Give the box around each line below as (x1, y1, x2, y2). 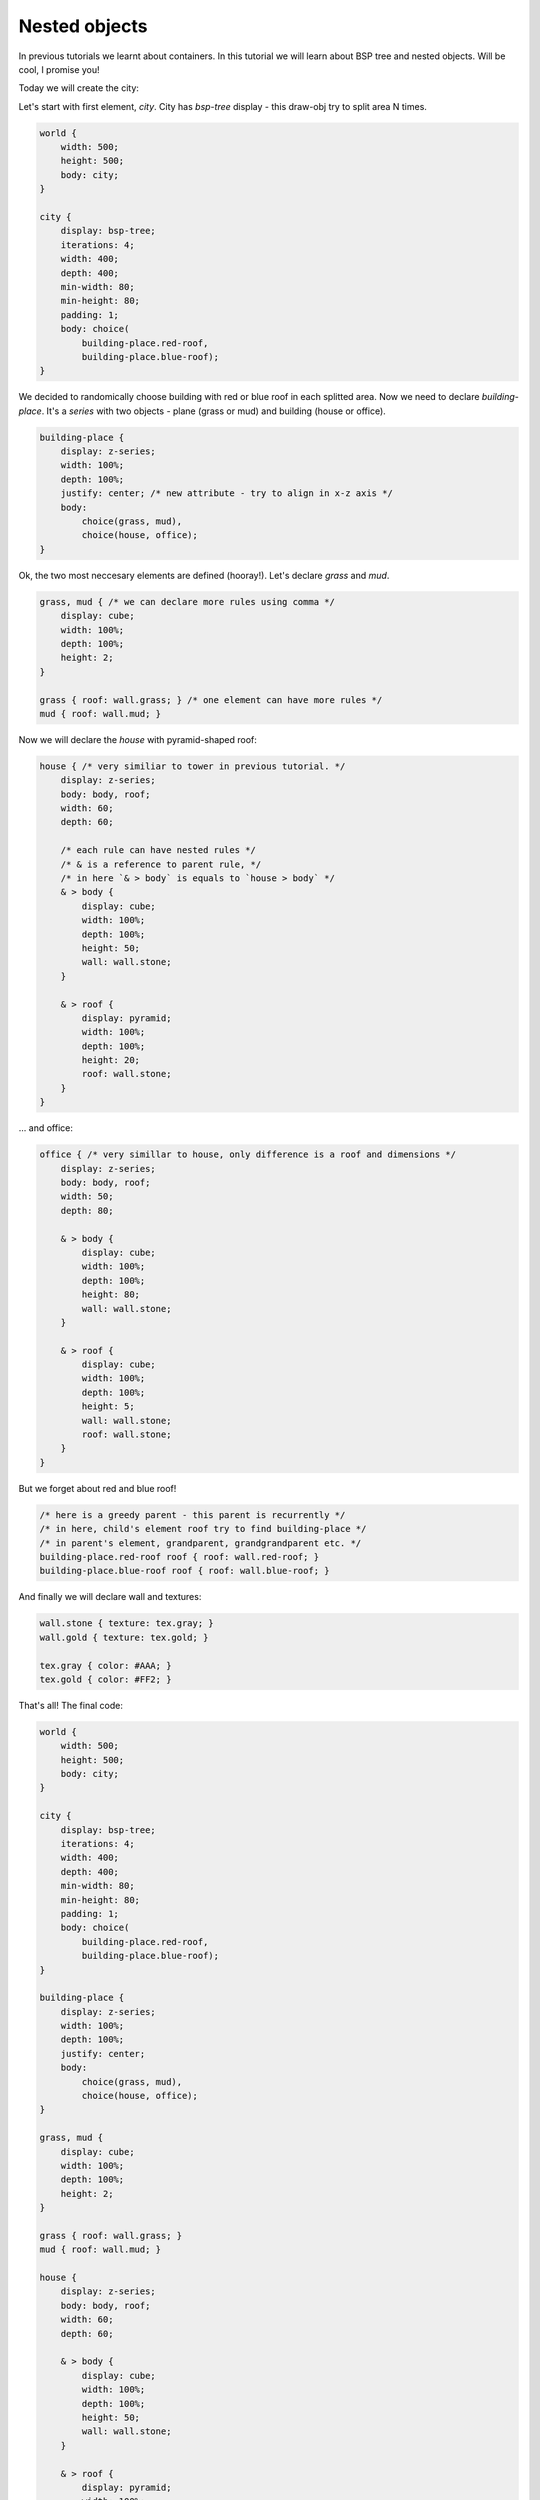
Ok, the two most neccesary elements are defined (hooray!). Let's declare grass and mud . (18, 569, 390, 581)
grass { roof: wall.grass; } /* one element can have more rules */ (39, 694, 383, 705)
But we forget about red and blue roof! (18, 1482, 177, 1494)
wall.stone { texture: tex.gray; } (39, 1618, 214, 1629)
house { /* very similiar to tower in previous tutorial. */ (39, 760, 346, 772)
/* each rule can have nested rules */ (60, 845, 257, 856)
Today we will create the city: (18, 82, 140, 94)
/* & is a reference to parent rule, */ (60, 858, 262, 870)
